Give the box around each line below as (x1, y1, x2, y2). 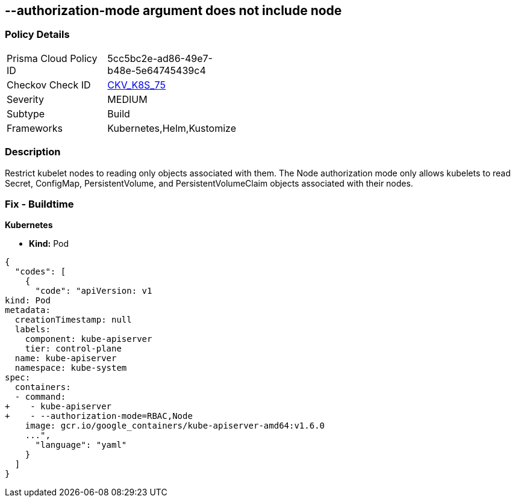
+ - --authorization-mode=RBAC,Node (5, 411, 193, 421)
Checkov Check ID (7, 78, 91, 91)
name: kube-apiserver (14, 353, 117, 364)
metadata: (5, 305, 51, 315)
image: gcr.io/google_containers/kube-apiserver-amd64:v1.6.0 (25, 421, 325, 431)
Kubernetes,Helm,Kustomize (107, 122, 236, 134)
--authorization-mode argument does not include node (5, 3, 342, 18)
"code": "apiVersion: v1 (35, 286, 152, 296)
